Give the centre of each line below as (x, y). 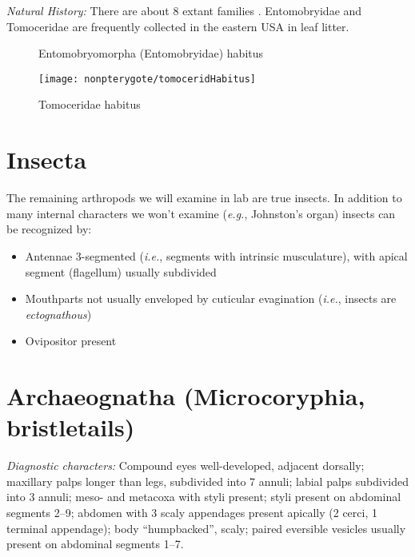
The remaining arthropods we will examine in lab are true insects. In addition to (204, 198)
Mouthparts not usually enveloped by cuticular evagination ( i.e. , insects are (211, 298)
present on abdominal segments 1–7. (95, 544)
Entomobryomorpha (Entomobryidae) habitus (151, 53)
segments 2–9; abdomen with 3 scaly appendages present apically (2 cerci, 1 (192, 512)
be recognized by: (49, 229)
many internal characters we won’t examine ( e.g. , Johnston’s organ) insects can (201, 213)
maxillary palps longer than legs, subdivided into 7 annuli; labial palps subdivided (208, 481)
